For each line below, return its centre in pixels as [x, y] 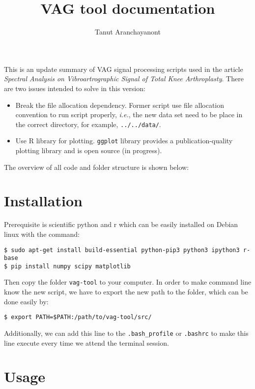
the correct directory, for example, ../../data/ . [88, 124]
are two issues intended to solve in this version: [75, 88]
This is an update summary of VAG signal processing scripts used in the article [124, 69]
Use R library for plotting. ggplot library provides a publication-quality [124, 141]
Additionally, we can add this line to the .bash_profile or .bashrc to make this [126, 333]
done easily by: [26, 301]
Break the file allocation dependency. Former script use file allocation [120, 105]
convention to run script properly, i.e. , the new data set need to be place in [129, 114]
